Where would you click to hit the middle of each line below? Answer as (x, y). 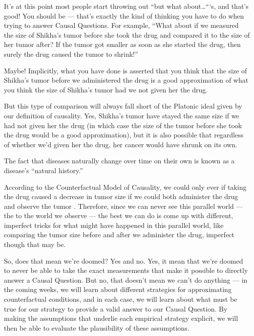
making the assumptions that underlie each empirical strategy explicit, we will (121, 318)
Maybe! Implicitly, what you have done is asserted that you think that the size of (126, 70)
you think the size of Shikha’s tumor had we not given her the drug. (106, 89)
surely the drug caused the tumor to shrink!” (71, 54)
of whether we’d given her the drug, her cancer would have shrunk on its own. (121, 144)
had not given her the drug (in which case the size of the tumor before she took (123, 125)
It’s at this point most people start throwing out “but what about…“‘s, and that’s (126, 6)
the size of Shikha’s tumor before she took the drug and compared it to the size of (127, 34)
